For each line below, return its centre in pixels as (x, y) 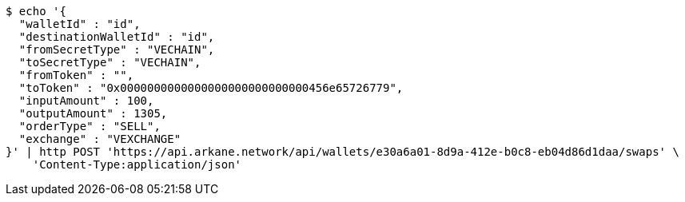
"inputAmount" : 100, (86, 101)
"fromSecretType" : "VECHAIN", (117, 50)
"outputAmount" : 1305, (93, 113)
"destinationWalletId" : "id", (117, 37)
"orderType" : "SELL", (90, 126)
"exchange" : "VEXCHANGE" (100, 139)
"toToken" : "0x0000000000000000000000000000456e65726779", (211, 88)
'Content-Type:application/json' (137, 164)
